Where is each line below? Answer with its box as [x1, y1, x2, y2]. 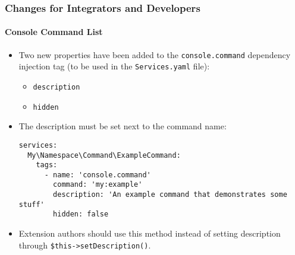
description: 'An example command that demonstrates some [53, 190, 287, 199]
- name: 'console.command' [44, 170, 151, 179]
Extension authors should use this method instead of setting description [18, 227, 281, 240]
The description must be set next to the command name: [18, 120, 227, 132]
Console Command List [5, 26, 103, 38]
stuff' [18, 200, 45, 209]
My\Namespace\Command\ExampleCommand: [27, 151, 181, 160]
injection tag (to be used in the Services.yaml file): [18, 60, 210, 72]
